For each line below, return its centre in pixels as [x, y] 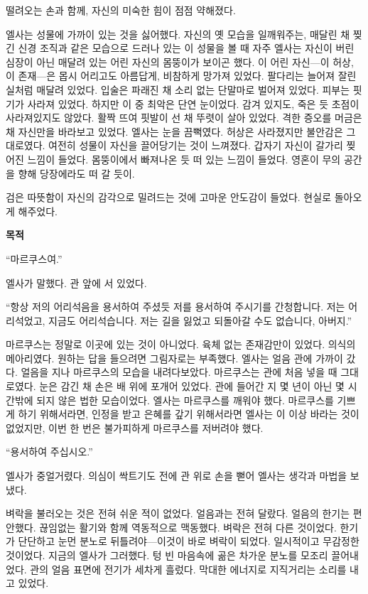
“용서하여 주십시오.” [49, 452]
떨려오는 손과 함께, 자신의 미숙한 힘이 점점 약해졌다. [121, 10]
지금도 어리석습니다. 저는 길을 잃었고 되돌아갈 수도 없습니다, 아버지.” [200, 320]
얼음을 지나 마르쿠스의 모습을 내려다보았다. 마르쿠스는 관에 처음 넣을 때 [179, 372]
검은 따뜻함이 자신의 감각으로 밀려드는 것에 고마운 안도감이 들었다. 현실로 [169, 197]
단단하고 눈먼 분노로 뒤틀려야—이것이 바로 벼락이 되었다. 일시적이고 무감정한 [189, 541]
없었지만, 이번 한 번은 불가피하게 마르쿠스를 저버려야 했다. [135, 427]
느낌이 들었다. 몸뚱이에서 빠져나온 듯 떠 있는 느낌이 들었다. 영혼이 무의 [184, 159]
